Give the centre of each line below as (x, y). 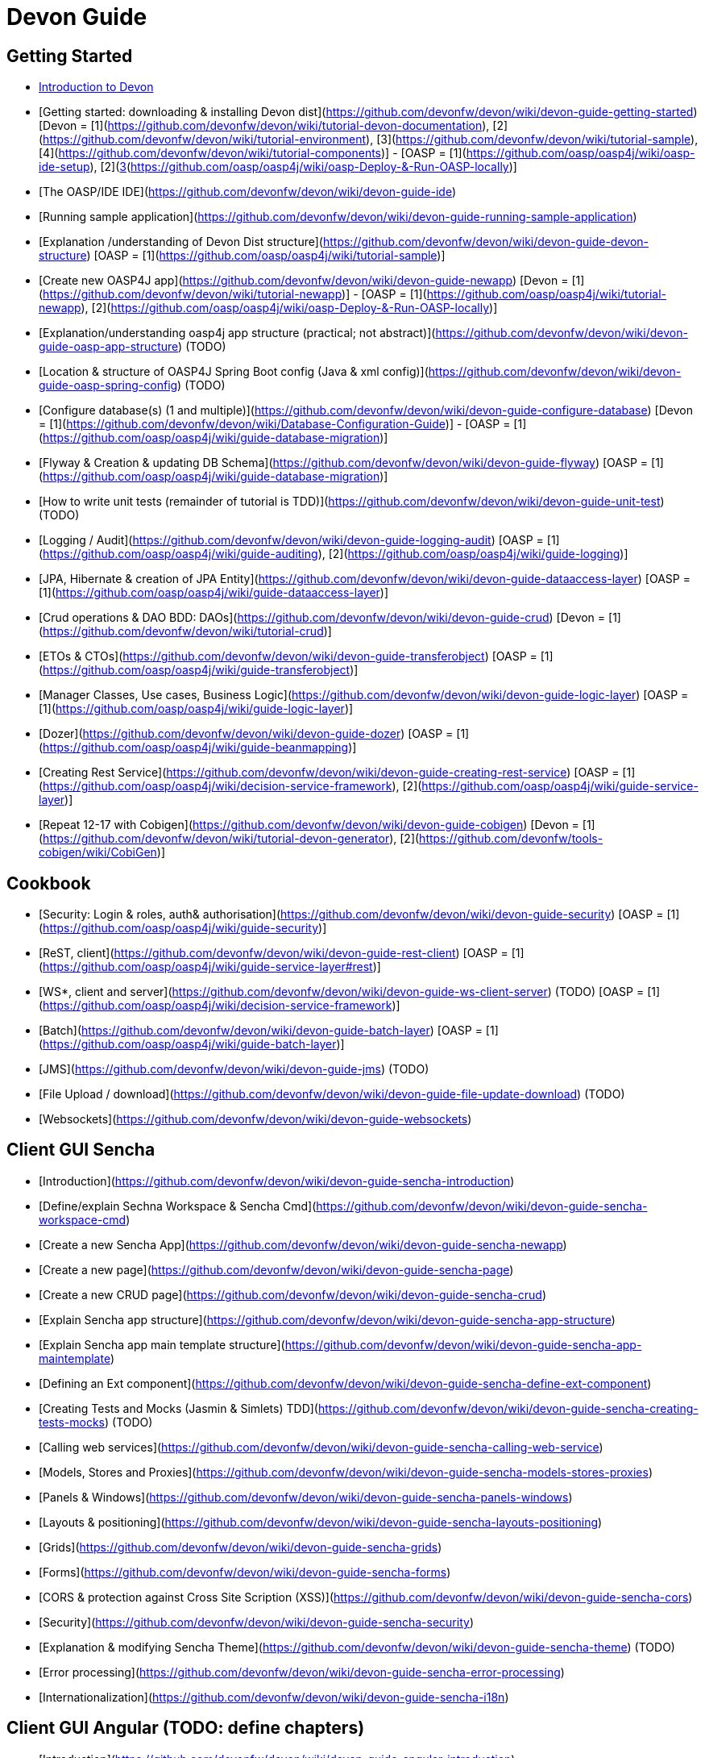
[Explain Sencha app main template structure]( (162, 1344)
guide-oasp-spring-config (108, 385)
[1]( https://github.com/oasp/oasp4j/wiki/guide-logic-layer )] (196, 709)
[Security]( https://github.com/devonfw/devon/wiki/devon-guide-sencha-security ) (256, 1622)
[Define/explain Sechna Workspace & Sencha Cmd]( (178, 1206)
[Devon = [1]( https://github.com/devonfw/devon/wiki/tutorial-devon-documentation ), (264, 126)
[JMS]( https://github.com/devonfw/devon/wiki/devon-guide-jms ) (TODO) (234, 1069)
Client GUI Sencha (81, 1150)
